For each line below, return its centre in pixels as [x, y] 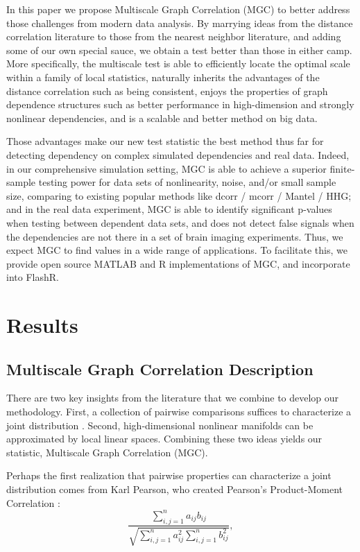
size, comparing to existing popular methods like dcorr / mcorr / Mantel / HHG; [179, 195]
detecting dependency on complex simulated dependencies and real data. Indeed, [178, 154]
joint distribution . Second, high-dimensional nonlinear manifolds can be [160, 425]
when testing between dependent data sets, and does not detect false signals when [180, 222]
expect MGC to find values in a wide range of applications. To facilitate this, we [177, 250]
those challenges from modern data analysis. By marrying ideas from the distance [180, 23]
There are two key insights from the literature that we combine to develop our [173, 398]
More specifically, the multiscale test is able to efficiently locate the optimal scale [178, 63]
